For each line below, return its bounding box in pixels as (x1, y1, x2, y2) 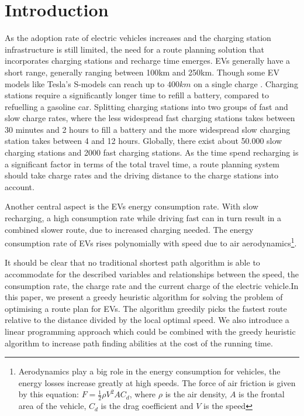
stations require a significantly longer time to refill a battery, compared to (5, 89, 269, 101)
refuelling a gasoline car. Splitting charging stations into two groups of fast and (5, 100, 288, 112)
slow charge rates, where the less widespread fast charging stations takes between (5, 112, 295, 124)
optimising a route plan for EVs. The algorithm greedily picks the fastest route (5, 302, 287, 314)
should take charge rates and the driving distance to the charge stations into (5, 169, 278, 181)
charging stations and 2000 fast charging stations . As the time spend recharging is (5, 146, 299, 159)
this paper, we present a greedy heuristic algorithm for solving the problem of (5, 291, 283, 303)
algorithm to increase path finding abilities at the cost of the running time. (5, 336, 273, 349)
